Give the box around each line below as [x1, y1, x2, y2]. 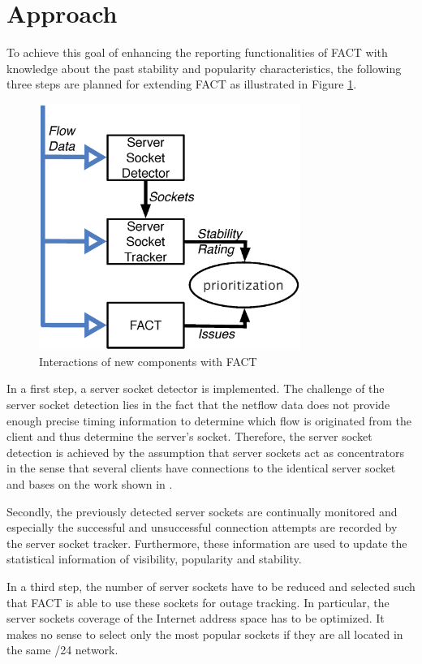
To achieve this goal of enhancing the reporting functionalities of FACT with [6, 44, 388, 61]
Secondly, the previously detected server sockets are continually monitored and [6, 502, 398, 520]
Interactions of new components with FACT [39, 352, 257, 369]
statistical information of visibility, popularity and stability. [6, 550, 302, 567]
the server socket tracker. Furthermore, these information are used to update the [6, 534, 407, 551]
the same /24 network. [6, 641, 118, 658]
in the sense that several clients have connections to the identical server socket [6, 459, 396, 476]
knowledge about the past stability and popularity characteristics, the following [6, 59, 402, 76]
